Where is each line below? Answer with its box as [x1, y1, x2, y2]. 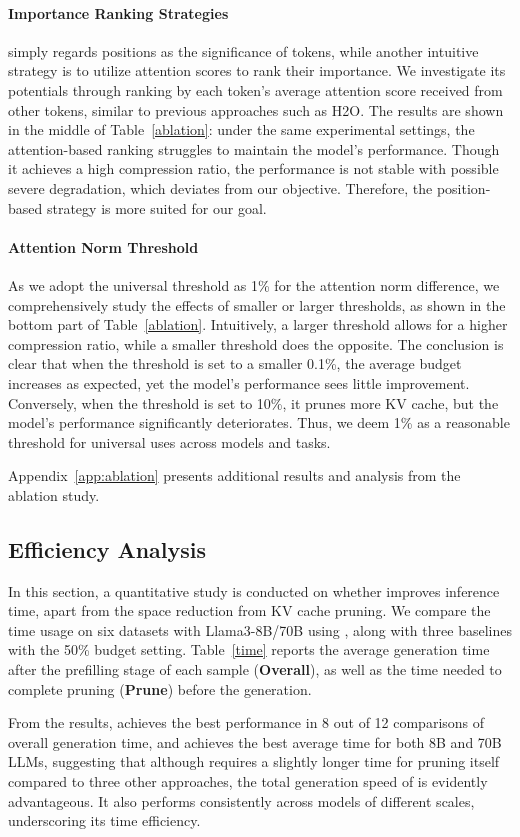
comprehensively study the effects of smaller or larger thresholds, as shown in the [8, 294, 506, 315]
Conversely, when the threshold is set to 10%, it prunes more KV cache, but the [8, 392, 499, 413]
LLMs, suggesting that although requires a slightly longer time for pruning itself [8, 751, 500, 772]
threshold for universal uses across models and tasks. [8, 431, 331, 452]
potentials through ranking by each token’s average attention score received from [8, 79, 503, 100]
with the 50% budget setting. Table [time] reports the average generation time [8, 639, 490, 660]
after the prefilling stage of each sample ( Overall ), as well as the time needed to [8, 659, 502, 680]
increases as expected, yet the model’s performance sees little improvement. [8, 372, 470, 393]
